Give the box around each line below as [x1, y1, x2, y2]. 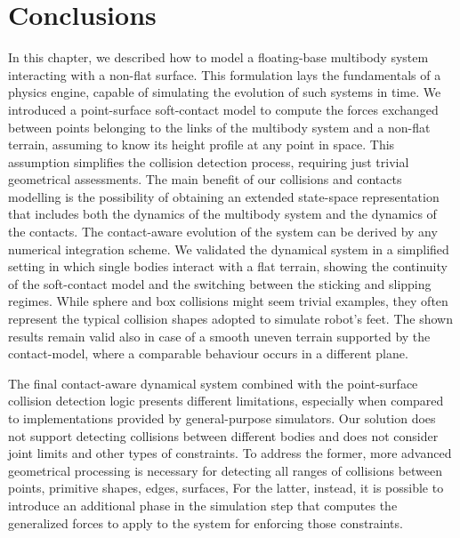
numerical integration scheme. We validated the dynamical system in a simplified [8, 239, 449, 258]
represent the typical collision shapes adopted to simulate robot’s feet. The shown [8, 309, 453, 328]
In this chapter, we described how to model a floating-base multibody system [8, 48, 429, 67]
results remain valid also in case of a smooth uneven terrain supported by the [8, 326, 431, 345]
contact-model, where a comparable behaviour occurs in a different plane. [8, 344, 408, 363]
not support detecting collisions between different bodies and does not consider [8, 426, 439, 445]
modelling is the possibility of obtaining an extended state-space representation [8, 187, 440, 205]
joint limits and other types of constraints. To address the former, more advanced [8, 444, 452, 462]
